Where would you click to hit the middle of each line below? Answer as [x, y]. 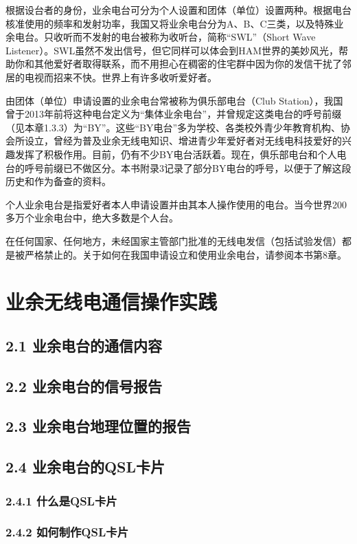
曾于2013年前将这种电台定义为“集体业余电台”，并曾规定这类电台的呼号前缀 [174, 114]
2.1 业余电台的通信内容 [84, 345]
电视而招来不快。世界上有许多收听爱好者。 [120, 77]
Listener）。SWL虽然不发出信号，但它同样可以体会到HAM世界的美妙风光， [172, 50]
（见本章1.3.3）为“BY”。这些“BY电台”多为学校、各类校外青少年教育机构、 [173, 127]
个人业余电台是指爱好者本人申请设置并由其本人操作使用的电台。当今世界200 [176, 204]
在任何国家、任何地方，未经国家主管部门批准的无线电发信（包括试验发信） [174, 240]
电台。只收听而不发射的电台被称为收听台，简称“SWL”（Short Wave [165, 37]
